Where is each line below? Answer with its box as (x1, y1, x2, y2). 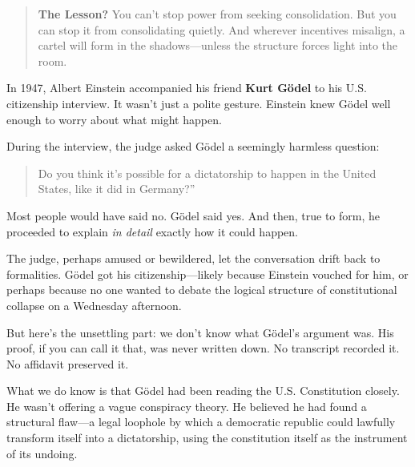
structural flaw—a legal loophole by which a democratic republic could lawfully (6, 413, 396, 430)
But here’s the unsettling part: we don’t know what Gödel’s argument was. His (6, 324, 394, 340)
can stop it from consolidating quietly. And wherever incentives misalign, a (38, 21, 405, 38)
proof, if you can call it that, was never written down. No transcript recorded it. (6, 340, 400, 356)
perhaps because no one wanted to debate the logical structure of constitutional (6, 281, 397, 298)
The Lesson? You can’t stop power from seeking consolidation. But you (38, 6, 397, 22)
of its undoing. (6, 445, 78, 461)
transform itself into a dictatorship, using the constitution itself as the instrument (6, 429, 408, 446)
